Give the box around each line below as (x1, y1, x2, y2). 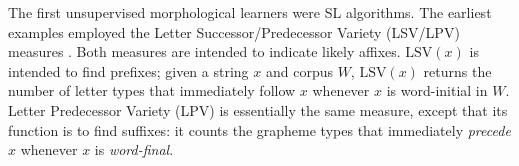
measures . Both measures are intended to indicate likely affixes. (8, 41, 401, 62)
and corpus (265, 60, 333, 81)
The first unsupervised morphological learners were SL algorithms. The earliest (8, 2, 492, 22)
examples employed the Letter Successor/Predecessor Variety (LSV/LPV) (8, 21, 460, 42)
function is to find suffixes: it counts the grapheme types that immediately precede (8, 119, 511, 140)
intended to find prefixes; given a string (8, 60, 249, 81)
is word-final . (94, 139, 174, 160)
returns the (423, 60, 492, 81)
